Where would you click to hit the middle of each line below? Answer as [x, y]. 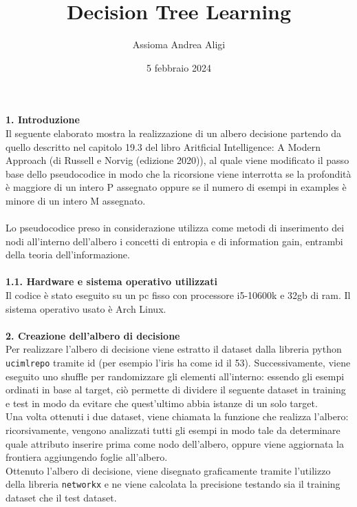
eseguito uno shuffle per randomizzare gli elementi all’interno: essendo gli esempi [175, 376]
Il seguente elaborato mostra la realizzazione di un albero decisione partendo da [174, 133]
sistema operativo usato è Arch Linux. [86, 308]
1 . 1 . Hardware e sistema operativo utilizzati [111, 281]
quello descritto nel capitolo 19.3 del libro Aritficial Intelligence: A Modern [163, 146]
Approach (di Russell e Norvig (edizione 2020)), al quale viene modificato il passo [177, 160]
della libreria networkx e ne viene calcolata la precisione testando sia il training [173, 484]
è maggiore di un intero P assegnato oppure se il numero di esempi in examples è [176, 187]
